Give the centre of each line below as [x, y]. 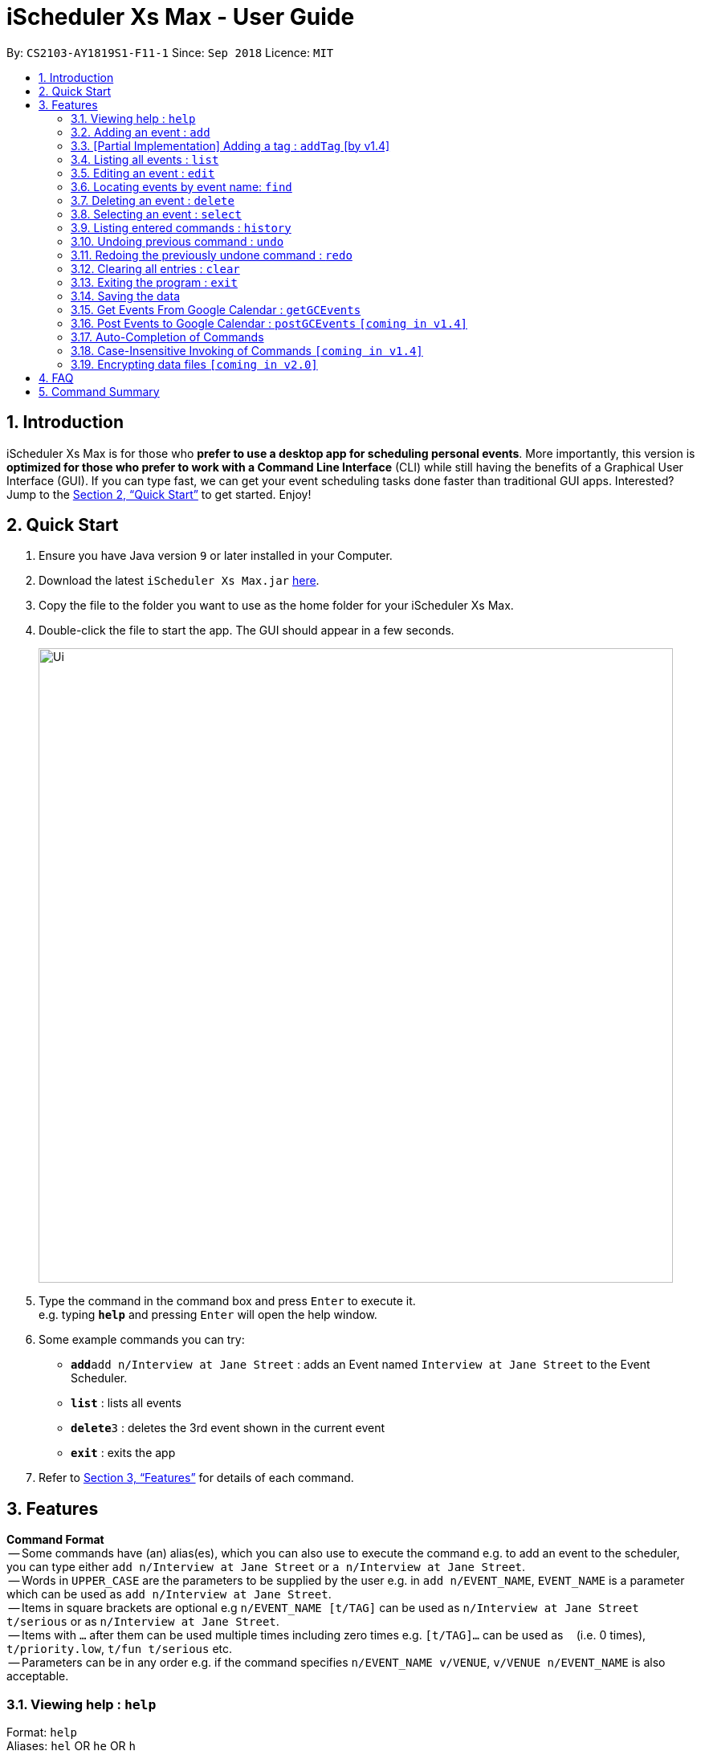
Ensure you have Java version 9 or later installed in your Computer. [216, 556]
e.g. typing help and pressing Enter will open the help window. [208, 1315]
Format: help [42, 1733]
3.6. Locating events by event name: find [181, 186]
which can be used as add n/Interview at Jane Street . [169, 1594]
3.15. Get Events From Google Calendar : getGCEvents [216, 309]
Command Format [55, 1540]
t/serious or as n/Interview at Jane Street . [143, 1622]
